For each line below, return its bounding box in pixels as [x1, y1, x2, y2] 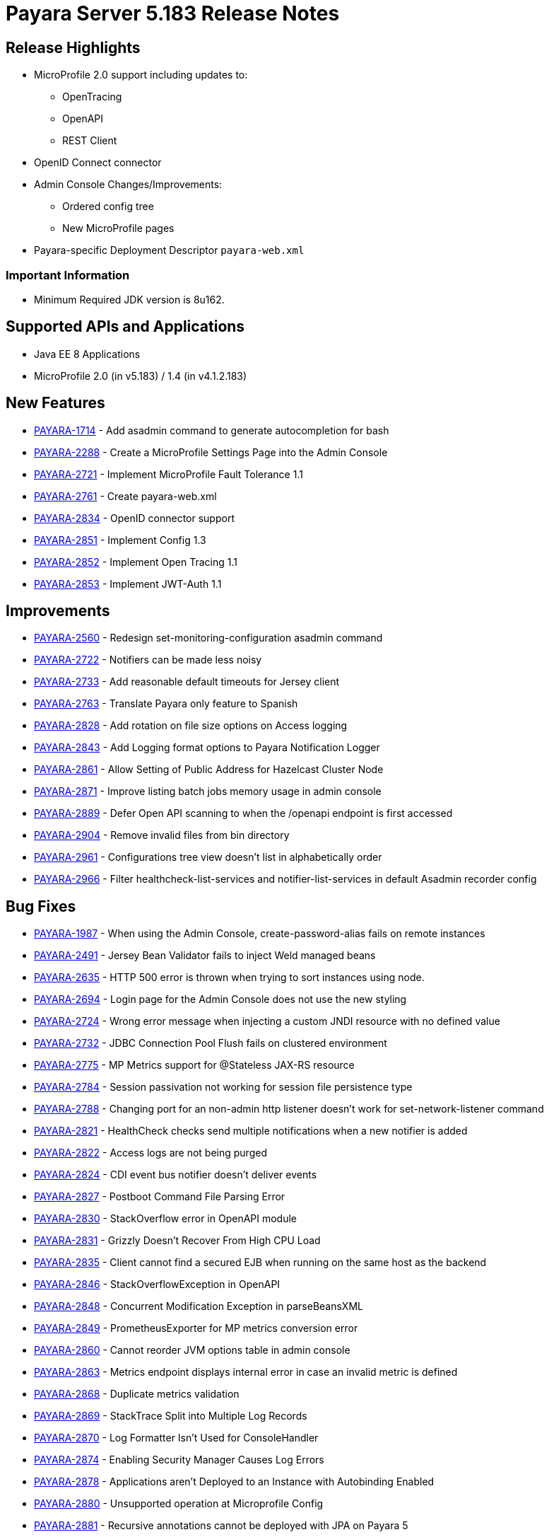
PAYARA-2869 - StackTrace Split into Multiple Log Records [34, 1410, 307, 1422]
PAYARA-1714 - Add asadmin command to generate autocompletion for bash [34, 424, 389, 436]
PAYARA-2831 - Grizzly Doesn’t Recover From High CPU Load [34, 1234, 321, 1247]
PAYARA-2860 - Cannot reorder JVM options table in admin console [34, 1344, 350, 1357]
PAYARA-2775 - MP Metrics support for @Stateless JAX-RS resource [34, 1059, 355, 1072]
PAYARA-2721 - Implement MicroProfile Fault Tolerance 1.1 [34, 468, 303, 480]
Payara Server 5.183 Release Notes [6, 1, 340, 25]
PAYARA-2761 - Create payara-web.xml [34, 489, 217, 502]
